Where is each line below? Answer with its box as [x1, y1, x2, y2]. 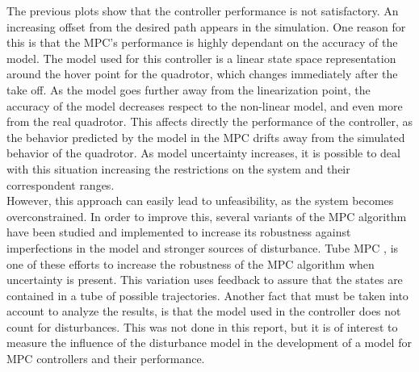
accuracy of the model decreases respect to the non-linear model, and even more [6, 97, 403, 114]
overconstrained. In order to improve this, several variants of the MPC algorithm [6, 207, 407, 224]
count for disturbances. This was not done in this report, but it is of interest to [6, 318, 398, 335]
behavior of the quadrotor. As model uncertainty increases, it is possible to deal [6, 144, 400, 161]
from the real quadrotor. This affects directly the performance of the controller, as [6, 113, 413, 130]
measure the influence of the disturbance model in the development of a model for [6, 334, 412, 351]
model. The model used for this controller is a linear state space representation [6, 49, 396, 66]
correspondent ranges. [6, 176, 115, 193]
